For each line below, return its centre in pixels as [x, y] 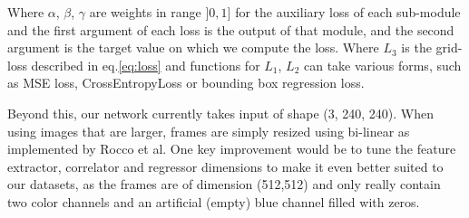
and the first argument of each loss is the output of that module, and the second [231, 29]
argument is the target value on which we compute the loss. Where [193, 47]
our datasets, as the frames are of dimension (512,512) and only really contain [224, 184]
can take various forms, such [382, 65]
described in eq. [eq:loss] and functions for [146, 65]
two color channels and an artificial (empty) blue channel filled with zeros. [214, 201]
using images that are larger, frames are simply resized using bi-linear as [209, 131]
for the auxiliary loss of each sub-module [348, 12]
